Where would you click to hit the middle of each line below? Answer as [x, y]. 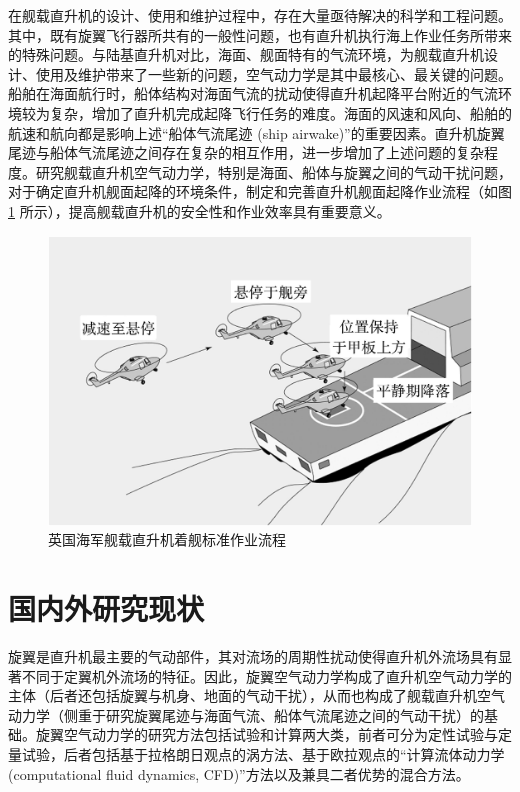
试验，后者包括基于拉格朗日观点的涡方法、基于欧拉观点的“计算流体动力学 [263, 754]
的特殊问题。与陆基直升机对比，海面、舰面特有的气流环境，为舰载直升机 [246, 54]
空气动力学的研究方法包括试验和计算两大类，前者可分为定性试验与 [280, 734]
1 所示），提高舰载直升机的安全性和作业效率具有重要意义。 [199, 210]
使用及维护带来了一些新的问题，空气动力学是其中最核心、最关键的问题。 [273, 73]
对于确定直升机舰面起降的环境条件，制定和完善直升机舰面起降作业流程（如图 [260, 191]
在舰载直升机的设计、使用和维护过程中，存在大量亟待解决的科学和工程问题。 [260, 15]
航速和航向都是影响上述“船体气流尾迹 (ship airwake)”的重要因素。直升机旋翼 [256, 132]
